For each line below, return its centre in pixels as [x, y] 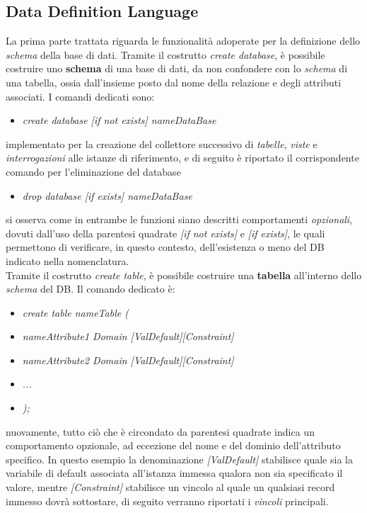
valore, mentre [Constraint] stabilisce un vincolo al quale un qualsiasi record [170, 487]
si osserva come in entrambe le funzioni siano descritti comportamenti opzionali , [179, 219]
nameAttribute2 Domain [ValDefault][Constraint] [128, 360]
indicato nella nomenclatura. [68, 260]
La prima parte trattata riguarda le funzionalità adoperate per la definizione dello [183, 41]
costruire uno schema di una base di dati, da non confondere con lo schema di [177, 68]
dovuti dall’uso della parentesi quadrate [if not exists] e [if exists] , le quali [165, 233]
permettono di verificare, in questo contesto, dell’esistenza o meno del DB [165, 247]
